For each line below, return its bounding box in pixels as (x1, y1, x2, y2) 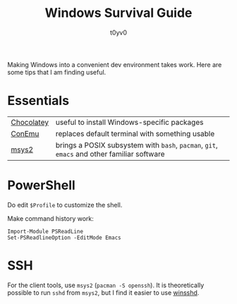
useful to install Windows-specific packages (55, 117, 204, 127)
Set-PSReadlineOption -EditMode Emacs (7, 234, 121, 241)
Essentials (7, 93, 69, 109)
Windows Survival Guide (44, 5, 193, 21)
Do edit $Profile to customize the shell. (7, 200, 123, 209)
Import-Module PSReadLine (7, 228, 83, 235)
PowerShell (7, 178, 75, 193)
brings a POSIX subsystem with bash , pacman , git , (55, 140, 218, 150)
